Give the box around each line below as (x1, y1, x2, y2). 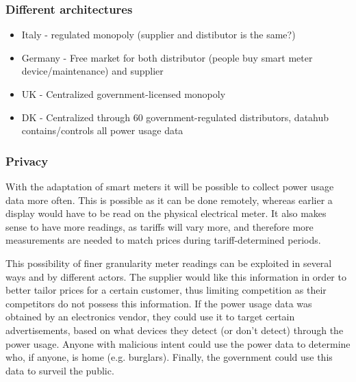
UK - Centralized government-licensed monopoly (21, 87, 226, 101)
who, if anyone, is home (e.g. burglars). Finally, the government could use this (5, 350, 333, 364)
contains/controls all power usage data (21, 123, 183, 138)
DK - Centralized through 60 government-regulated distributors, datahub (21, 110, 329, 124)
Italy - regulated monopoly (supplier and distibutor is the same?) (21, 27, 296, 42)
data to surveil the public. (5, 363, 114, 377)
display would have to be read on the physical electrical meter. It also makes (5, 206, 327, 220)
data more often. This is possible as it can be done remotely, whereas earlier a (5, 192, 333, 207)
